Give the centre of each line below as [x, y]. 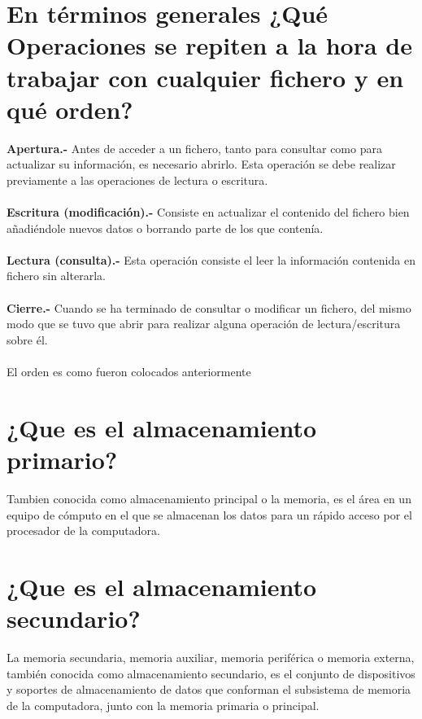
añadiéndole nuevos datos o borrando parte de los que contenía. [165, 228]
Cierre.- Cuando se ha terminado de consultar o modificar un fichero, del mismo [209, 307]
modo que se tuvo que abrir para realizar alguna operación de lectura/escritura [204, 324]
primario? [62, 459]
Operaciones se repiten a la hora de [209, 45]
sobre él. [27, 339]
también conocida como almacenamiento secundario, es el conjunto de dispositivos [211, 673]
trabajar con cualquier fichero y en [205, 77]
